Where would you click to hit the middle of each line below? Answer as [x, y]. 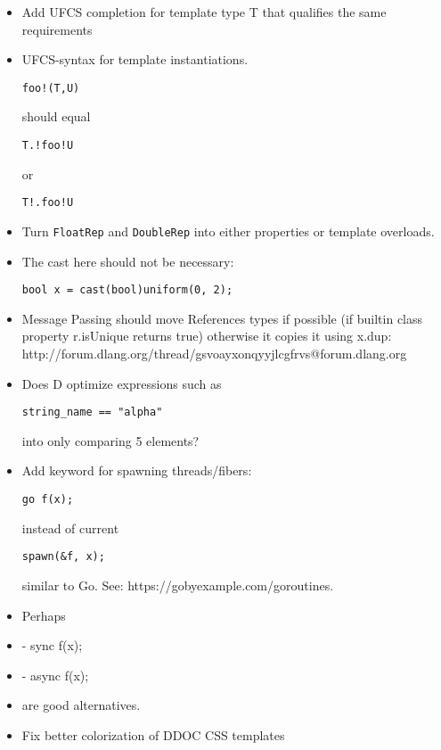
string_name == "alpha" [92, 412]
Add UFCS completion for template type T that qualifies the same [204, 12]
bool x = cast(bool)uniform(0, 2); [127, 290]
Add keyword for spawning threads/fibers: [137, 470]
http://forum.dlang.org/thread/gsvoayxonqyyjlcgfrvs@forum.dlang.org [214, 354]
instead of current [70, 527]
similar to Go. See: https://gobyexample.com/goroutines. [178, 585]
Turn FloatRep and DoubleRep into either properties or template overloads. [228, 231]
